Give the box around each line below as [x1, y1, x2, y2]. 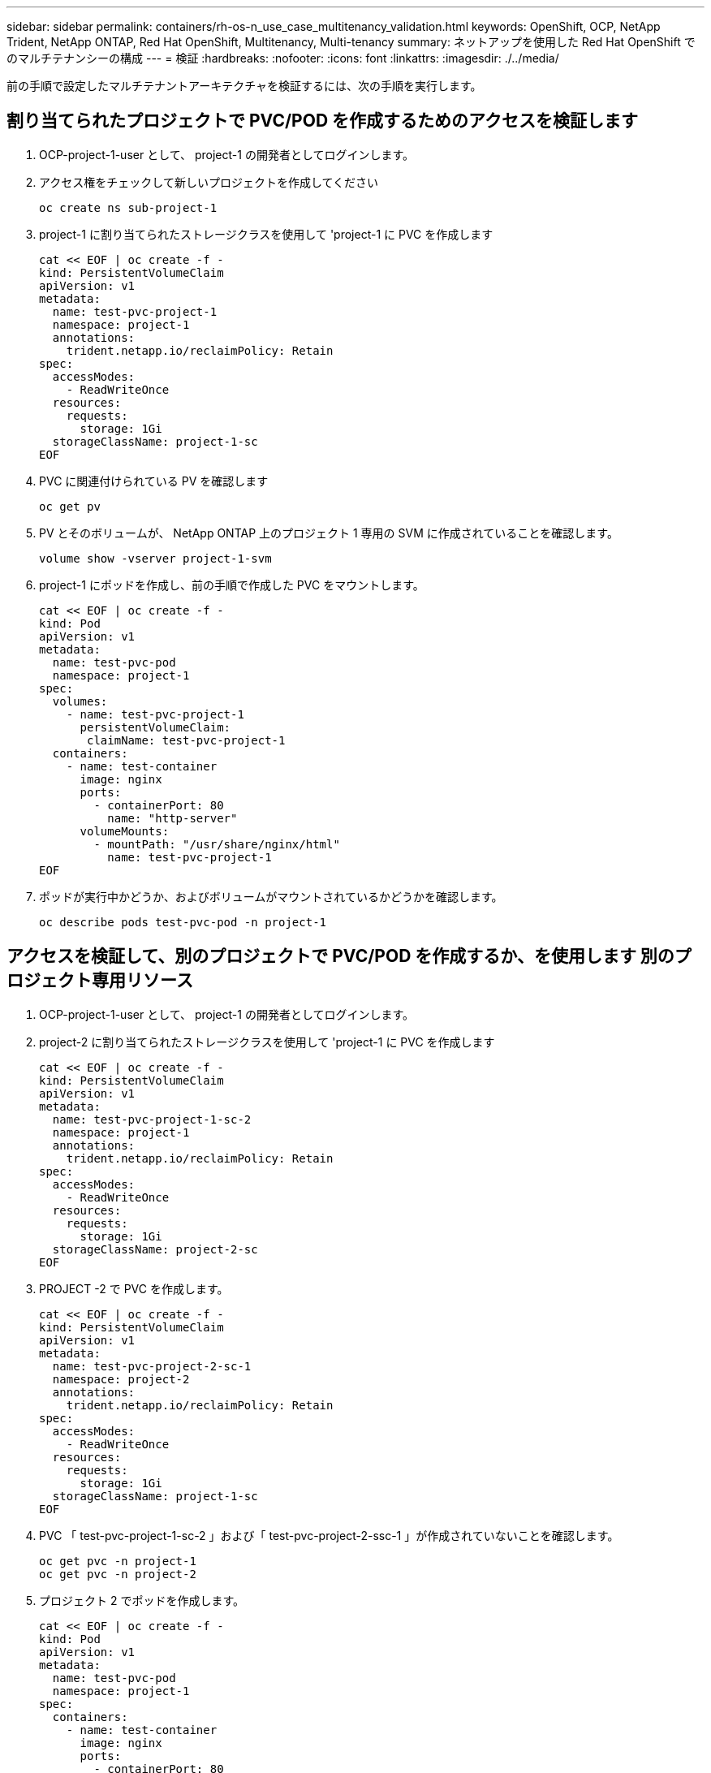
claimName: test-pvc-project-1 [87, 733, 286, 747]
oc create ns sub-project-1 [39, 201, 218, 214]
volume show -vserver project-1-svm [39, 551, 272, 565]
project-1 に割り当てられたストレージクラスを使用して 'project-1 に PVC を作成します [39, 226, 493, 241]
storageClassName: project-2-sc [52, 1242, 258, 1256]
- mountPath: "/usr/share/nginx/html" [93, 837, 340, 851]
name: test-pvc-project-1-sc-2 [52, 1112, 252, 1126]
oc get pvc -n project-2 [39, 1567, 196, 1581]
